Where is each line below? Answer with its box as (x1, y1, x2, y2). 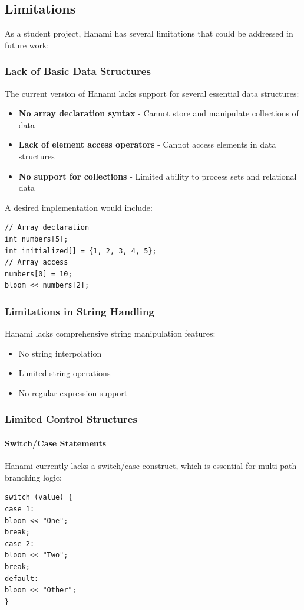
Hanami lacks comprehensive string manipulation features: (5, 327, 216, 340)
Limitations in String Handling (5, 304, 154, 318)
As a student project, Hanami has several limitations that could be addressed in (5, 27, 293, 40)
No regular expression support (18, 386, 128, 399)
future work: (5, 38, 49, 51)
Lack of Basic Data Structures (5, 64, 151, 79)
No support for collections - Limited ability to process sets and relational (18, 169, 297, 182)
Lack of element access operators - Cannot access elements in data (18, 138, 276, 151)
